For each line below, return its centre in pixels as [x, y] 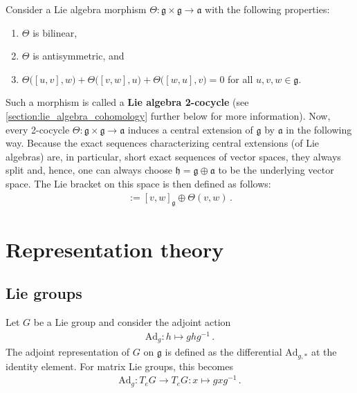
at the [324, 352]
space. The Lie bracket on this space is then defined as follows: [138, 183]
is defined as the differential [223, 352]
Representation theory [115, 249]
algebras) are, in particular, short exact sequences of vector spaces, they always [173, 156]
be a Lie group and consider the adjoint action [132, 321]
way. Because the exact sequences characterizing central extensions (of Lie [163, 143]
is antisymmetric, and [79, 56]
